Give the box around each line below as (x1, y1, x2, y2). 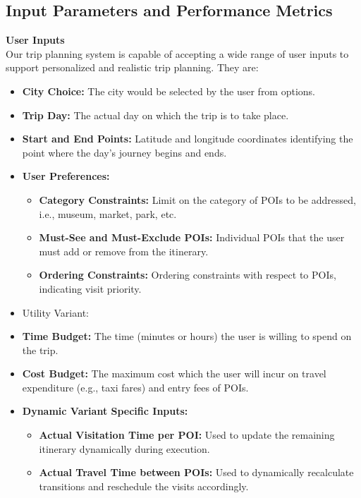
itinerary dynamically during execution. (39, 441, 210, 456)
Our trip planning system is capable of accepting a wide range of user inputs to (6, 46, 349, 61)
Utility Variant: (22, 305, 89, 320)
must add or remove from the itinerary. (39, 243, 209, 258)
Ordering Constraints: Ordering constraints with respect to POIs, (39, 267, 336, 282)
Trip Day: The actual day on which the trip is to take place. (22, 107, 289, 122)
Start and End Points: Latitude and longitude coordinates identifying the (22, 131, 353, 146)
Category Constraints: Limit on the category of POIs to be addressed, (39, 192, 356, 207)
